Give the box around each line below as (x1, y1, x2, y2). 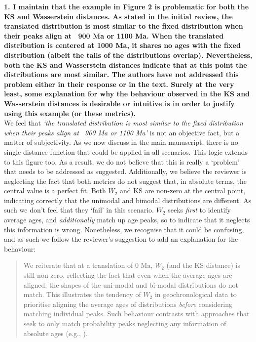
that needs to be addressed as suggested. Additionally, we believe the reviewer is (4, 166, 247, 176)
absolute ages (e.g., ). (23, 328, 88, 338)
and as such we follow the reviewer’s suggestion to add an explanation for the (4, 234, 238, 244)
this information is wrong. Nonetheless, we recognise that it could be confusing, (4, 224, 244, 234)
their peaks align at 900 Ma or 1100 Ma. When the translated (4, 30, 224, 41)
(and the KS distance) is (166, 260, 241, 270)
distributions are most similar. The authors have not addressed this (4, 69, 239, 80)
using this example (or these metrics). (4, 108, 136, 118)
